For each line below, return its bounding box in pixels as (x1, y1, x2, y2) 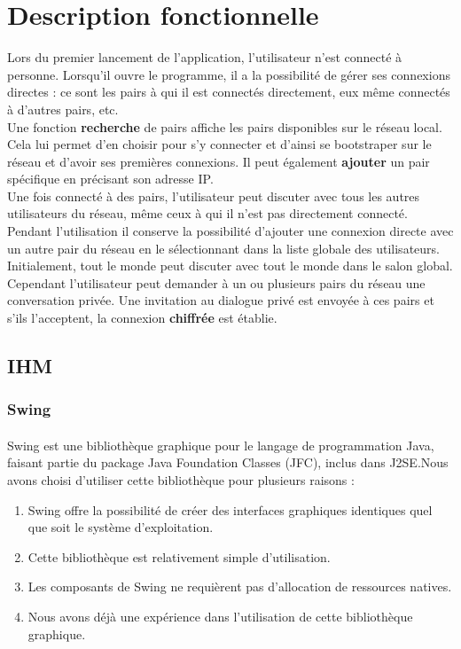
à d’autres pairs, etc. (7, 99, 119, 118)
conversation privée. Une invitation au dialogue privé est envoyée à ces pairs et (7, 291, 434, 309)
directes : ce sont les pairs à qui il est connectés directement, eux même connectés (7, 82, 450, 101)
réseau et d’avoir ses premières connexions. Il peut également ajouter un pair (7, 152, 430, 170)
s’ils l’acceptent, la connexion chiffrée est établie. (7, 309, 277, 327)
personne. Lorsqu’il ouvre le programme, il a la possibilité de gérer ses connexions (7, 65, 450, 83)
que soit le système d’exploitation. (27, 518, 214, 536)
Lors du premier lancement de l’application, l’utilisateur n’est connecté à (7, 48, 402, 66)
